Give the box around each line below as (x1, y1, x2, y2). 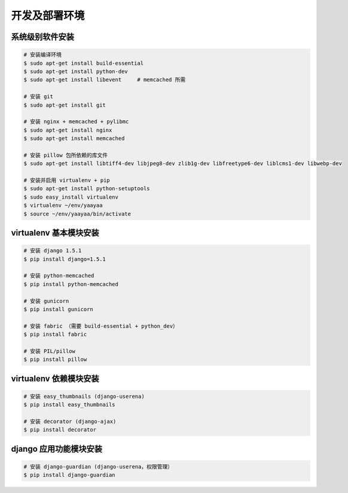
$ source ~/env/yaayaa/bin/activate (23, 210, 132, 217)
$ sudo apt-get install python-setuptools (23, 185, 150, 192)
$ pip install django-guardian (23, 471, 116, 479)
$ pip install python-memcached (23, 281, 119, 287)
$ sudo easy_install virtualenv (23, 193, 119, 200)
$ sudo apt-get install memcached (23, 135, 125, 142)
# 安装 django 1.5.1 (23, 247, 82, 254)
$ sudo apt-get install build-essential (23, 60, 144, 66)
